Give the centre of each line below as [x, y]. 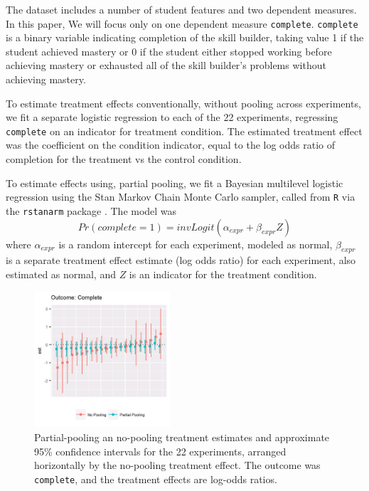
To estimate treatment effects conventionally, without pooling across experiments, [183, 103]
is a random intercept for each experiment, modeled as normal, [196, 244]
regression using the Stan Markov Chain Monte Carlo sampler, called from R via [181, 197]
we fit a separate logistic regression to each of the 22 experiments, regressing [172, 117]
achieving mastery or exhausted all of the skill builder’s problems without [166, 65]
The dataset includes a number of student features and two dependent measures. [181, 9]
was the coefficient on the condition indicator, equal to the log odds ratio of [171, 145]
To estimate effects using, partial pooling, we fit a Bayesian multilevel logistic [175, 183]
